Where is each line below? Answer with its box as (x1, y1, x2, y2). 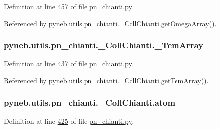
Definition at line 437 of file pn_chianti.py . (4, 58, 133, 69)
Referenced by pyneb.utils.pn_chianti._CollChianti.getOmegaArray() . (4, 18, 217, 28)
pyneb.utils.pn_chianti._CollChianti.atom (4, 96, 176, 108)
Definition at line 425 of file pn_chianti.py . (4, 115, 133, 126)
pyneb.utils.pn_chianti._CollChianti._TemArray (4, 39, 203, 51)
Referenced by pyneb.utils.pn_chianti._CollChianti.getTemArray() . (4, 75, 209, 85)
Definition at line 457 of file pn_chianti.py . (4, 1, 133, 11)
